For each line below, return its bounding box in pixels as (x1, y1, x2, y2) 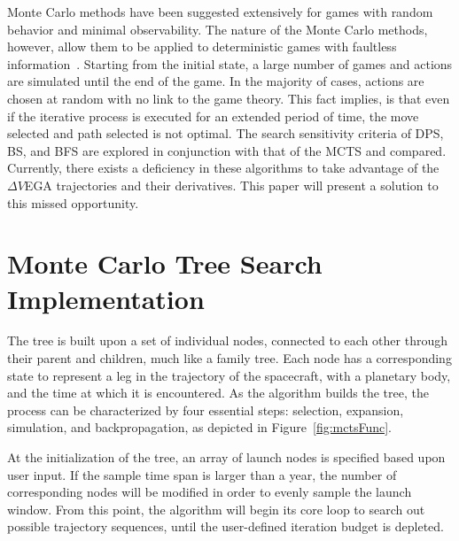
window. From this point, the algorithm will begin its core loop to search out (7, 499, 425, 518)
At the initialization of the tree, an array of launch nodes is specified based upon (7, 448, 446, 466)
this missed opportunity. (7, 193, 139, 212)
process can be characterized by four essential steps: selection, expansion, (7, 400, 404, 419)
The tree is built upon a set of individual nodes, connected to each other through (7, 331, 447, 350)
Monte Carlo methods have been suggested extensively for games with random (7, 3, 433, 20)
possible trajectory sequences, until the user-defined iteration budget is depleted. (7, 517, 444, 536)
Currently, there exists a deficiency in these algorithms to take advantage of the (7, 158, 440, 177)
